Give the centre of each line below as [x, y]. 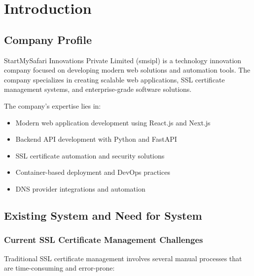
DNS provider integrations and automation [80, 188]
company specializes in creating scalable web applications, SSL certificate [114, 79]
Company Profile [48, 39]
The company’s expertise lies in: [53, 105]
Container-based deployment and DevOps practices [93, 172]
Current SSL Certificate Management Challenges [104, 240]
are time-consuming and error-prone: [59, 268]
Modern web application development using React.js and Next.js [113, 122]
